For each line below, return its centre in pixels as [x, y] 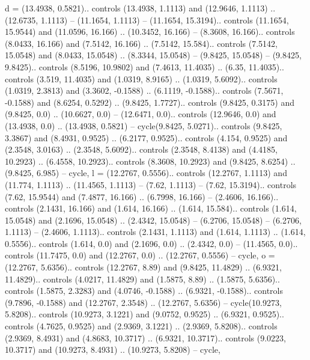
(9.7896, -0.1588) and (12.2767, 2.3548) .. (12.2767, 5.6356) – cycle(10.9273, [143, 302]
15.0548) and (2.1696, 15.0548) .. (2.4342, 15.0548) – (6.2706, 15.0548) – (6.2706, [153, 220]
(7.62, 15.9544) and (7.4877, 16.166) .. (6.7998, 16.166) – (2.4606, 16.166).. [142, 196]
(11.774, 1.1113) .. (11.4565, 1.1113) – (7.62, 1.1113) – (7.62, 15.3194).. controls [151, 184]
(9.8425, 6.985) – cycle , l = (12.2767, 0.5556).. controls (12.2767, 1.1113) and [146, 173]
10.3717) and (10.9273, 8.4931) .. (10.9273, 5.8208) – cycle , [113, 349]
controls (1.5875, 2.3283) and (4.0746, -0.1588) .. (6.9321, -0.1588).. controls [144, 291]
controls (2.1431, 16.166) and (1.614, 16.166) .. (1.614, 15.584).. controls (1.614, [151, 208]
